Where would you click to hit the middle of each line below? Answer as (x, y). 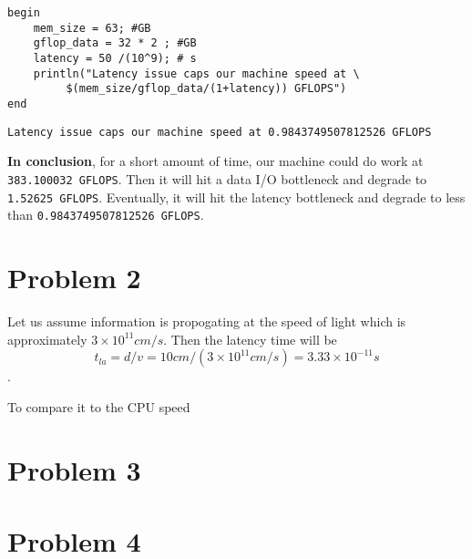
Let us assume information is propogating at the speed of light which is (207, 321)
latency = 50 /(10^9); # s (115, 58)
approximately (47, 339)
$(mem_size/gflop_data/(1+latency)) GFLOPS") (206, 89)
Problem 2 (74, 277)
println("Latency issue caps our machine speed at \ (196, 73)
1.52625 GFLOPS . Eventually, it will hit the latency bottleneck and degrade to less (236, 197)
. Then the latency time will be (250, 339)
